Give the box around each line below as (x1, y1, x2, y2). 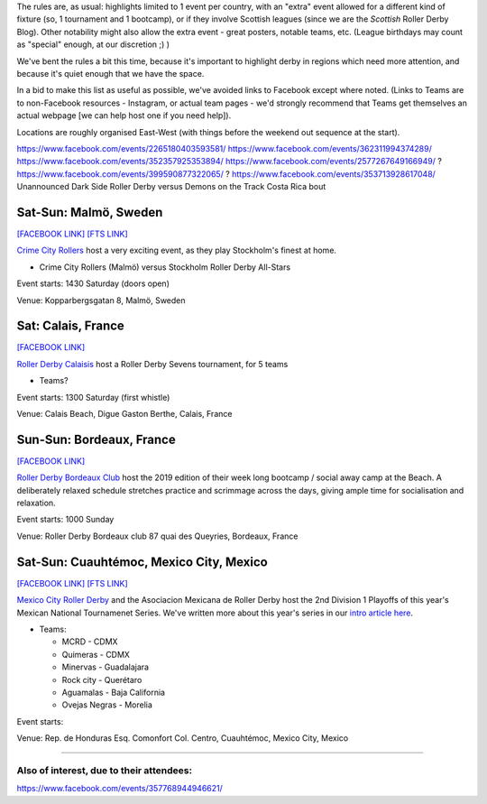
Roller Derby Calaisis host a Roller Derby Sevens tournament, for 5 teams (16, 358, 289, 369)
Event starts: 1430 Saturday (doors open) (16, 278, 170, 289)
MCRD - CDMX (61, 636, 118, 647)
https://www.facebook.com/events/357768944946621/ (16, 783, 223, 794)
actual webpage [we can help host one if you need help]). (16, 110, 232, 121)
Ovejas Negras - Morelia (61, 699, 153, 710)
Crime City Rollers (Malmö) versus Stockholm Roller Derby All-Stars (39, 262, 291, 273)
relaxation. (16, 497, 56, 509)
